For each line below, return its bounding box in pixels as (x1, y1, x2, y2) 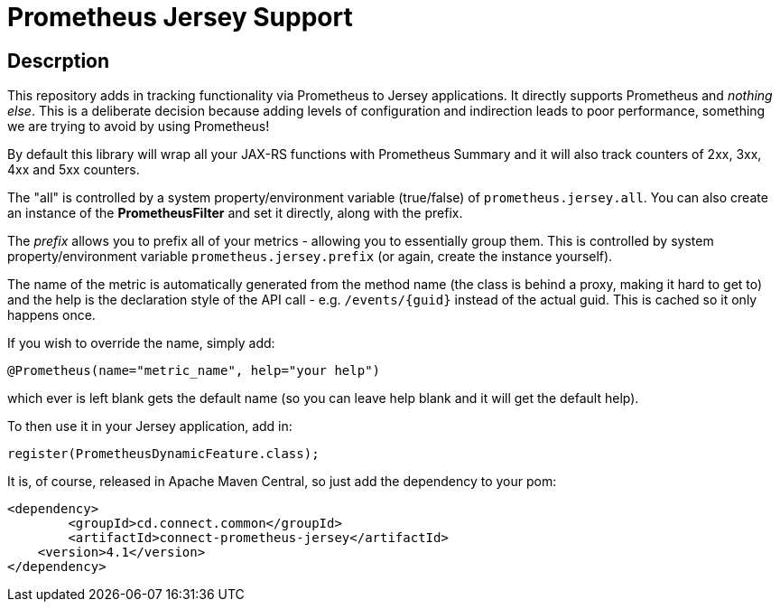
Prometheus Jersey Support (7, 2, 353, 33)
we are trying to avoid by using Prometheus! (7, 118, 270, 135)
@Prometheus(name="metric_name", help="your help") (7, 363, 381, 379)
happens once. (7, 307, 96, 323)
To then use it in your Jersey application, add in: (7, 418, 292, 435)
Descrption (7, 49, 110, 72)
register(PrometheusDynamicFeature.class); (7, 446, 320, 462)
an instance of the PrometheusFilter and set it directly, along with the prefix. (7, 205, 463, 221)
